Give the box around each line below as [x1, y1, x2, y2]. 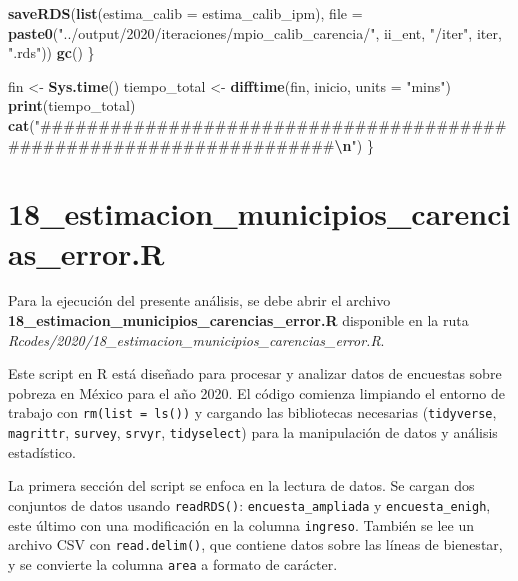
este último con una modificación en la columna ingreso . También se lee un [8, 514, 474, 535]
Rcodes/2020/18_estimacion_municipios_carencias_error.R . [8, 329, 385, 350]
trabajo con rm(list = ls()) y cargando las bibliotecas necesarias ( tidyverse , [8, 402, 497, 423]
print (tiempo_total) [8, 95, 136, 116]
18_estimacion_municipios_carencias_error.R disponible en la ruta [8, 310, 469, 331]
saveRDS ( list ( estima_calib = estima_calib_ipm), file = [8, 3, 363, 23]
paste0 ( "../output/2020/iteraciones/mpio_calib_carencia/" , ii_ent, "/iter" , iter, [8, 22, 502, 43]
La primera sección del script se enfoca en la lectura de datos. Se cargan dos [8, 475, 475, 496]
